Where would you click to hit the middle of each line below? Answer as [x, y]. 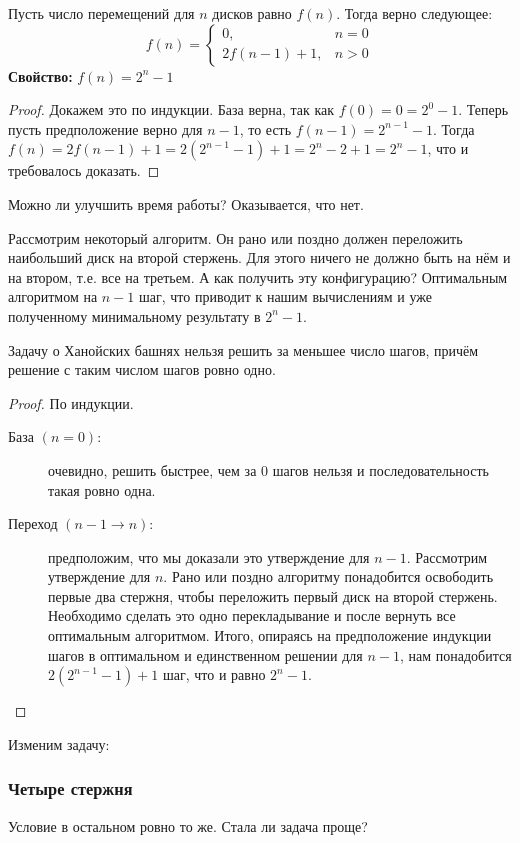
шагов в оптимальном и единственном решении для [205, 654]
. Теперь [483, 109]
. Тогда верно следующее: [414, 13]
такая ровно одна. [102, 489]
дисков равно [252, 13]
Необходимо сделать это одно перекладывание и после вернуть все [252, 615]
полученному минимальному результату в [134, 315]
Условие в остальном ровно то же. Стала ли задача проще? [188, 825]
